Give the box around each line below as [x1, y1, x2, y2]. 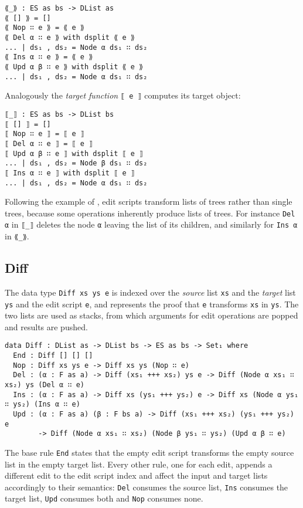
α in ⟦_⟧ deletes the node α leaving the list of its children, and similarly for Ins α [5, 218, 298, 231]
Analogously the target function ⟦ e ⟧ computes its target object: [5, 89, 241, 101]
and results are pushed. [5, 320, 88, 333]
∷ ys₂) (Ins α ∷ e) [5, 400, 80, 409]
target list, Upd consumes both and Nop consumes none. [5, 492, 203, 504]
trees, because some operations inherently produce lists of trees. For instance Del [5, 206, 295, 219]
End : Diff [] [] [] [13, 351, 93, 360]
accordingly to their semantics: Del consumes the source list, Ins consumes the [5, 480, 288, 493]
